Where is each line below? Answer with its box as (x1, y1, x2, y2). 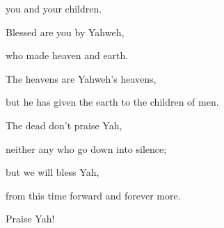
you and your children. (6, 1, 102, 15)
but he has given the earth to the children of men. (6, 95, 219, 109)
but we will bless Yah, (6, 165, 99, 179)
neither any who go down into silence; (6, 141, 167, 156)
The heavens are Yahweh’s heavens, (6, 71, 157, 85)
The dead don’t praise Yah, (6, 117, 122, 132)
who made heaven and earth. (6, 48, 129, 63)
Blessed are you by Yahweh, (6, 24, 125, 39)
